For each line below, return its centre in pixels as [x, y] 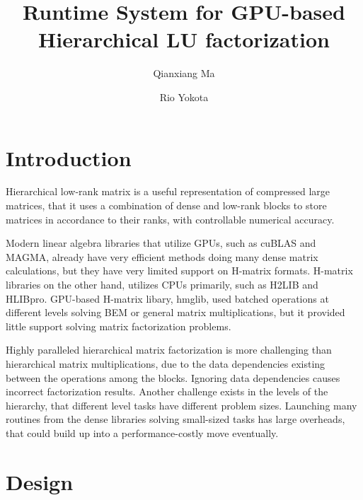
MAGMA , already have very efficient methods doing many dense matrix [162, 256]
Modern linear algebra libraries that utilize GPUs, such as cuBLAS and [161, 243]
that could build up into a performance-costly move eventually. [142, 432]
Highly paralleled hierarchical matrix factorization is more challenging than [169, 350]
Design [40, 481]
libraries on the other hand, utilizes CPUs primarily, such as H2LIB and [162, 284]
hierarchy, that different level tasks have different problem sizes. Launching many [181, 405]
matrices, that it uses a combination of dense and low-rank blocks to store [166, 205]
